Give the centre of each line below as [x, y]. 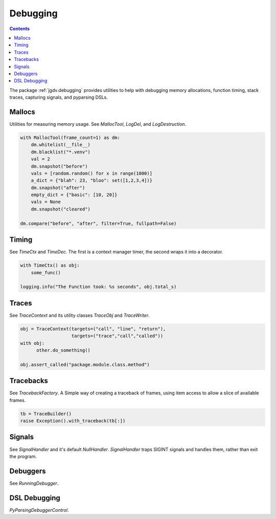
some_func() [46, 273]
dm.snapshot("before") [59, 166]
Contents [20, 29]
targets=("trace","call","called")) [117, 336]
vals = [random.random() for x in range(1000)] [92, 173]
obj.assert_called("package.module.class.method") [85, 364]
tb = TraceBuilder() [46, 414]
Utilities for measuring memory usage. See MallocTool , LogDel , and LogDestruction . [98, 124]
